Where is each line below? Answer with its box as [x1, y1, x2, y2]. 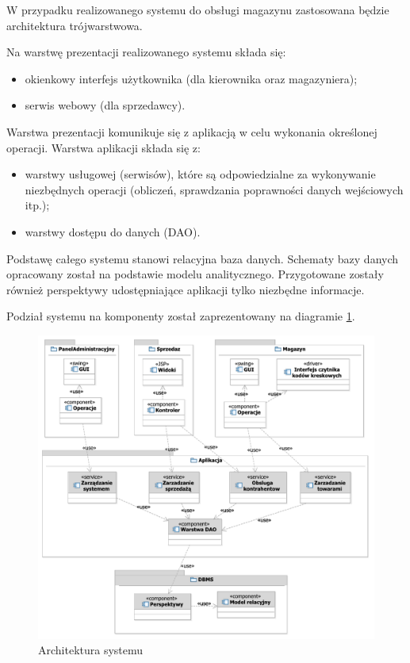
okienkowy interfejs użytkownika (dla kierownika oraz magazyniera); [25, 70, 358, 86]
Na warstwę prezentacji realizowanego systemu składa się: [6, 44, 286, 60]
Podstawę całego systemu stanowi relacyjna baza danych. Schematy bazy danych [6, 250, 399, 266]
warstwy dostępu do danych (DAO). [25, 223, 201, 240]
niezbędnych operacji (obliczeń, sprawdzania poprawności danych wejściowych [25, 181, 404, 197]
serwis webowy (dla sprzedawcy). [25, 97, 186, 113]
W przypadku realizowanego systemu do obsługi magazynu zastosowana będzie [6, 2, 389, 17]
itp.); [25, 197, 50, 213]
